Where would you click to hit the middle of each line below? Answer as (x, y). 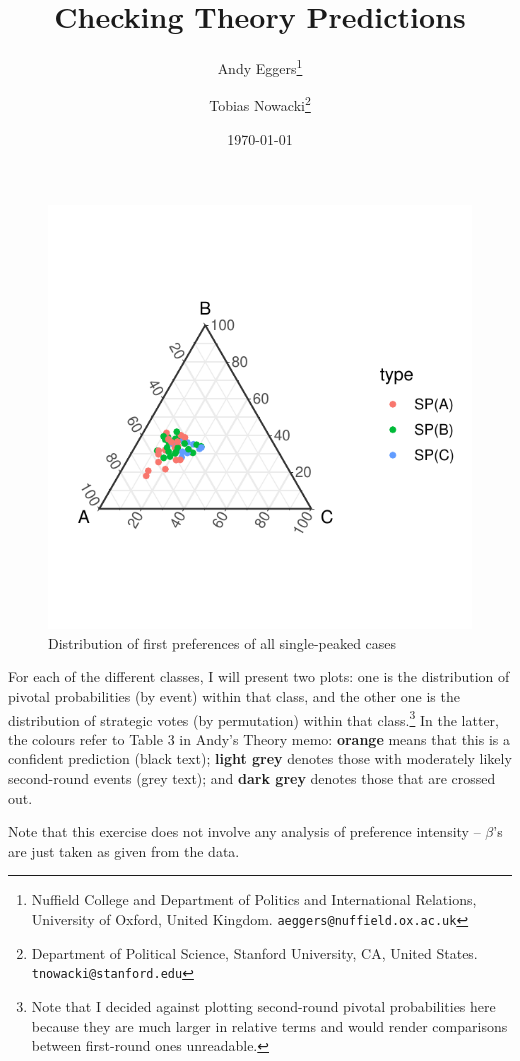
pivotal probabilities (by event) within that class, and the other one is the (234, 696)
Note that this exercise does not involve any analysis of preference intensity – (244, 831)
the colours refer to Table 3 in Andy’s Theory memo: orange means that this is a (259, 738)
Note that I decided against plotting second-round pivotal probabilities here (263, 1005)
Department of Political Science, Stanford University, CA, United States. (254, 952)
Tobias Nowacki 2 (260, 104)
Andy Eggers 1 (260, 66)
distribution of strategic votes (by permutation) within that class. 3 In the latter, (253, 718)
